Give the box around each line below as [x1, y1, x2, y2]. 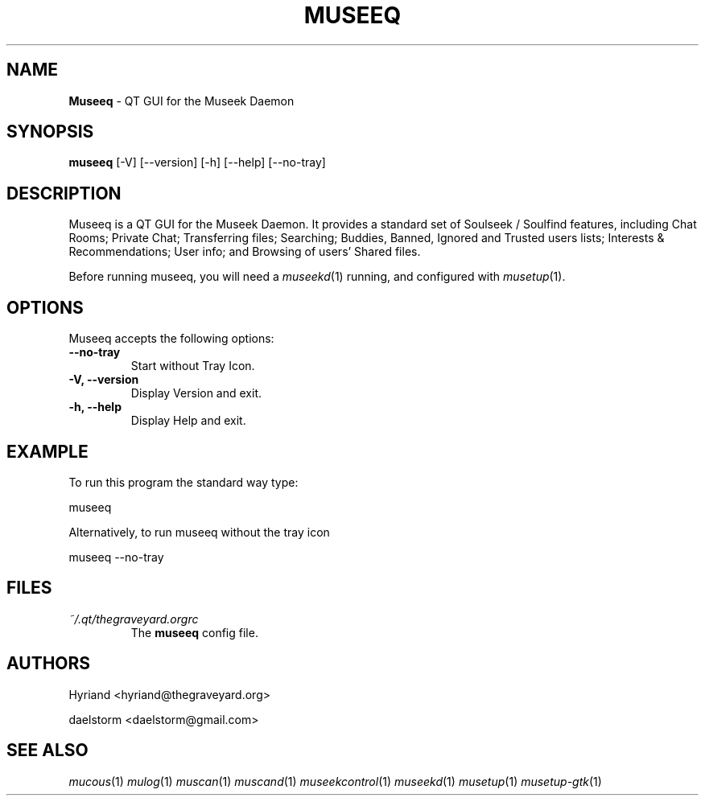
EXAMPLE [6, 441, 89, 462]
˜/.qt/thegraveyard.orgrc [68, 611, 199, 626]
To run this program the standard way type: [68, 475, 299, 489]
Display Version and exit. [130, 386, 262, 401]
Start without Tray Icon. [130, 359, 255, 373]
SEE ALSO [6, 740, 89, 761]
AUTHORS [6, 653, 91, 674]
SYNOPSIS [6, 121, 94, 142]
